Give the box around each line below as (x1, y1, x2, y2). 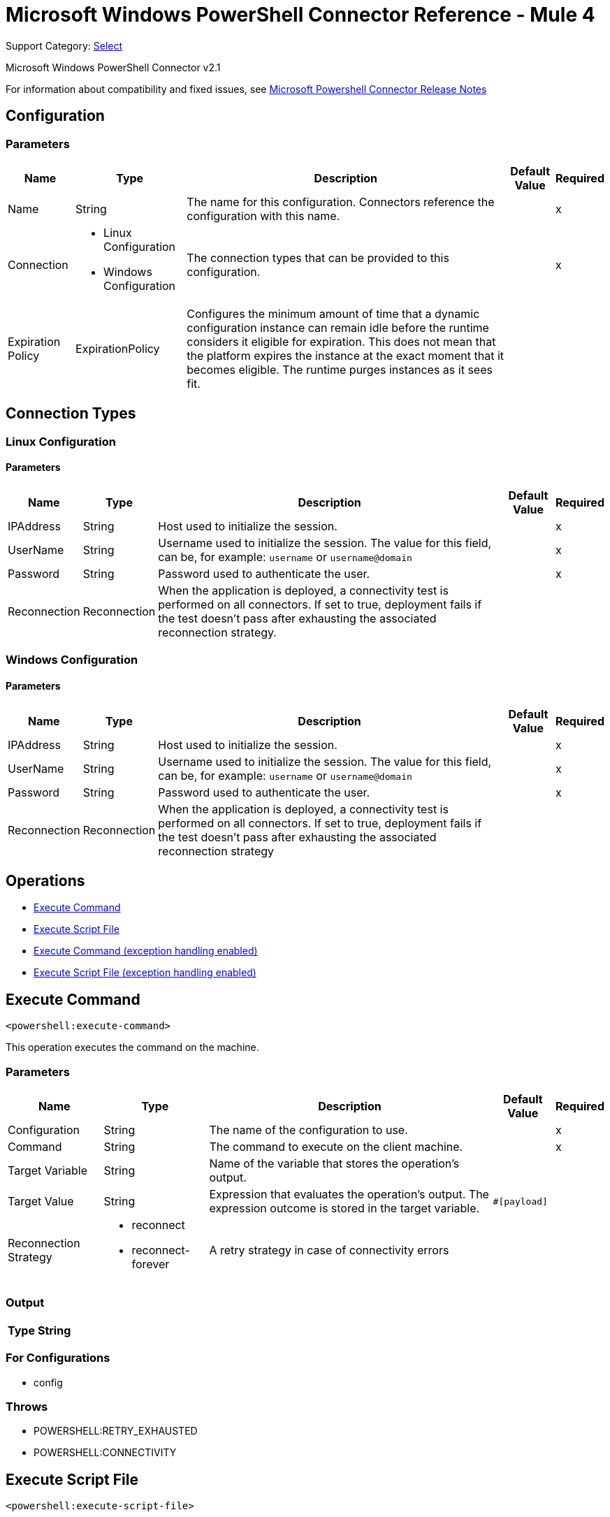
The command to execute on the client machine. (209, 1140, 463, 1154)
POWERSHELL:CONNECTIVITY (34, 1446, 177, 1459)
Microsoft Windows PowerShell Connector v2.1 (6, 61, 221, 73)
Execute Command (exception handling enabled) (34, 945, 258, 957)
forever (131, 1257, 170, 1272)
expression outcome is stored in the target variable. (209, 1201, 480, 1216)
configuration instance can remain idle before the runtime (187, 320, 489, 335)
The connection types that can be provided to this (187, 250, 449, 265)
